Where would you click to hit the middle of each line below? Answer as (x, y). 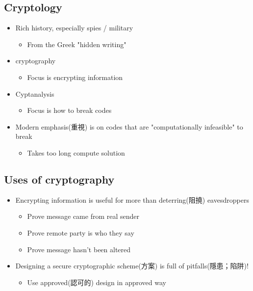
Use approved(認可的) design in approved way (97, 282)
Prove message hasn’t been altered (79, 249)
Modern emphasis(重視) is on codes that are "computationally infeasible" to (129, 126)
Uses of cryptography (59, 179)
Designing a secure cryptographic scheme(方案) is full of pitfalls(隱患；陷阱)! (132, 266)
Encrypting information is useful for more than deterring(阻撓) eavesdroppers (132, 199)
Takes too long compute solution (76, 152)
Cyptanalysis (35, 93)
